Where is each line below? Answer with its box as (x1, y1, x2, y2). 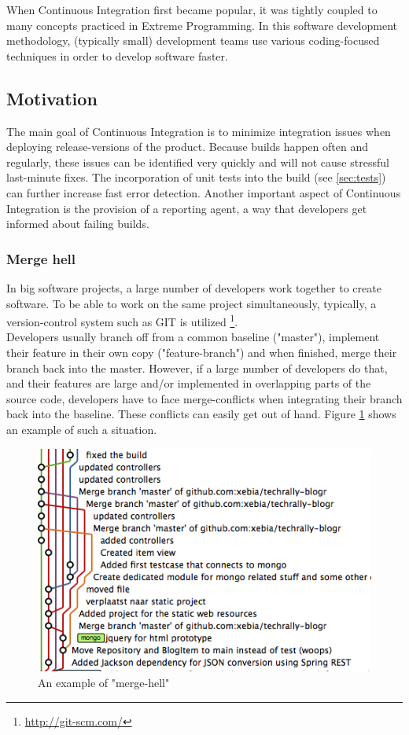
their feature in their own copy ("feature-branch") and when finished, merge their (6, 344, 397, 360)
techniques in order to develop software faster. (6, 47, 228, 64)
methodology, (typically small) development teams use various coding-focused (6, 32, 380, 49)
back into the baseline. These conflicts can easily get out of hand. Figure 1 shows (6, 406, 396, 422)
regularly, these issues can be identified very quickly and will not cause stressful (6, 153, 389, 170)
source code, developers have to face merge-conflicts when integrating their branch (6, 390, 403, 406)
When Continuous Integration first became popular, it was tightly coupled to (6, 2, 378, 17)
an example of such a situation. (6, 421, 157, 437)
